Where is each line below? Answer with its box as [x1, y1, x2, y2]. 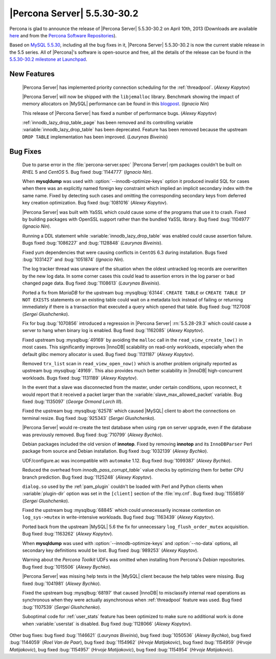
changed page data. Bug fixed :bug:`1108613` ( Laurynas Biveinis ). [22, 280, 161, 286]
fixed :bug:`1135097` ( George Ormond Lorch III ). [22, 398, 123, 405]
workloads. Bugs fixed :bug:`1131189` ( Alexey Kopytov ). [22, 374, 138, 381]
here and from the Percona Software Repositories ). [9, 32, 117, 38]
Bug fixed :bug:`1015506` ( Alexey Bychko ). [22, 563, 112, 570]
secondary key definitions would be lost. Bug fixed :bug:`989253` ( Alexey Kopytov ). [22, 547, 199, 554]
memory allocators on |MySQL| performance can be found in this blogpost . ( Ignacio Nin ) [22, 101, 209, 107]
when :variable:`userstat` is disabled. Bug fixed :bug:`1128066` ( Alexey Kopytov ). [22, 621, 192, 627]
